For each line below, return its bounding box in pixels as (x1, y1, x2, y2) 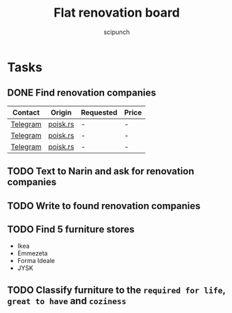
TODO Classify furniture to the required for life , (7, 284, 226, 296)
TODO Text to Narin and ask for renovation (7, 165, 194, 178)
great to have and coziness (7, 295, 127, 307)
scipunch (103, 28, 131, 36)
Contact (13, 108, 40, 117)
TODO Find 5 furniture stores (7, 223, 135, 235)
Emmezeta (17, 249, 48, 257)
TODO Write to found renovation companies (7, 200, 201, 212)
